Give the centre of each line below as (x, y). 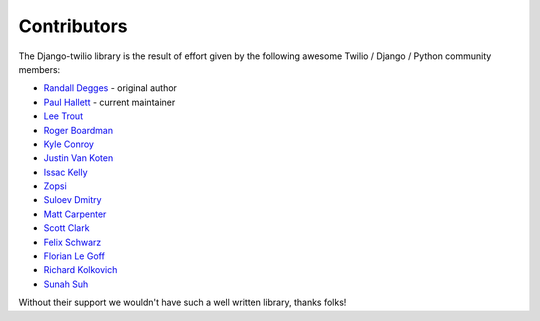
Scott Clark (66, 228)
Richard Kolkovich (80, 270)
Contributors (73, 26)
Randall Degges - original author (110, 88)
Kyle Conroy (69, 144)
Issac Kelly (66, 172)
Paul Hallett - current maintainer (109, 102)
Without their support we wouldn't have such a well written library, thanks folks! (182, 302)
